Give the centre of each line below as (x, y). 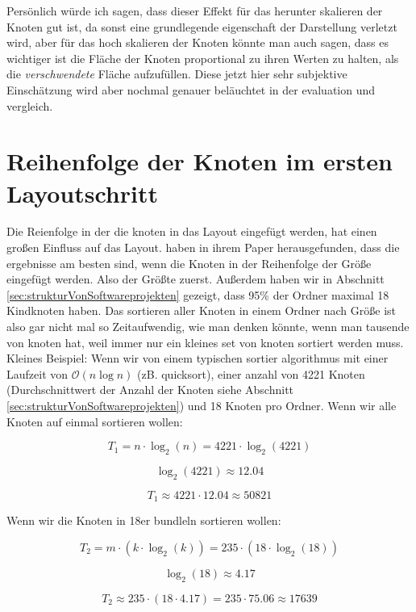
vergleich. (30, 105)
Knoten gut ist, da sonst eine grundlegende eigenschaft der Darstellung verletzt (202, 26)
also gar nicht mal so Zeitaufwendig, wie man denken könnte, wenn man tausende (208, 327)
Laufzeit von (37, 373)
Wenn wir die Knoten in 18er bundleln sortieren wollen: (144, 520)
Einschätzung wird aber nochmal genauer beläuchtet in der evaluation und (191, 89)
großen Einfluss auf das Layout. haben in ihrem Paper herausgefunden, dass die (203, 247)
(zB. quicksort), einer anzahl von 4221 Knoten (251, 373)
